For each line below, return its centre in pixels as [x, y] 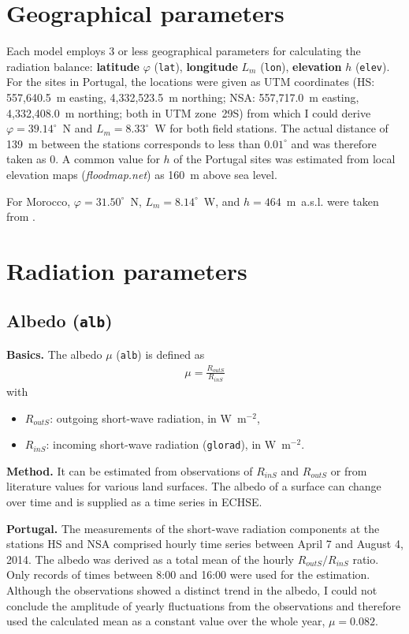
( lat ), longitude [196, 66]
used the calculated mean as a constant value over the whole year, [166, 621]
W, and [222, 201]
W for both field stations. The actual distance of [271, 128]
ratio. [366, 559]
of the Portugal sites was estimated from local [284, 159]
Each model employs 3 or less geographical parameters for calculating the [184, 51]
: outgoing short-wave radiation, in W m [148, 418]
